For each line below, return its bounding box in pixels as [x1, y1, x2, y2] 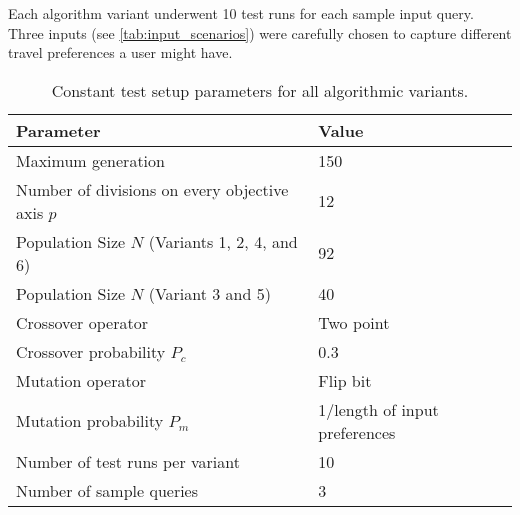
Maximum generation [16, 148, 165, 172]
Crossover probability [16, 339, 166, 363]
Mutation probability [16, 409, 164, 433]
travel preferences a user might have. [8, 42, 233, 63]
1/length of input [318, 397, 439, 421]
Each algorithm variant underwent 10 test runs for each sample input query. [8, 3, 474, 23]
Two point [318, 310, 390, 334]
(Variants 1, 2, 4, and [148, 229, 298, 253]
